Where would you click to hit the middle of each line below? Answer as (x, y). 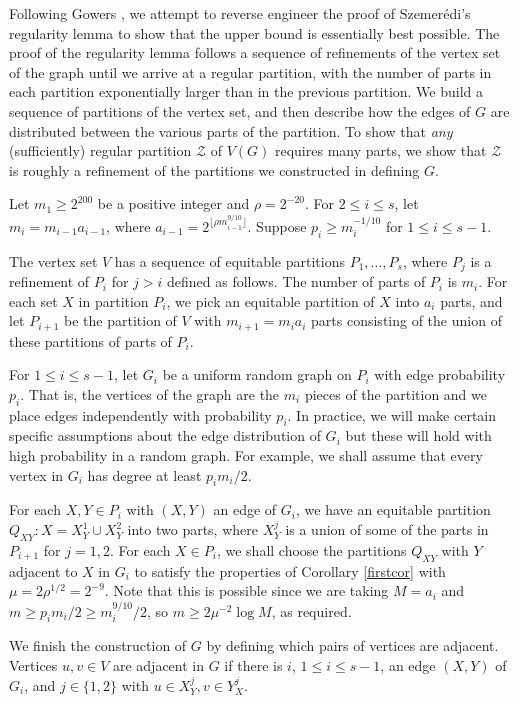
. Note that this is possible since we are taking (246, 590)
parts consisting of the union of (406, 320)
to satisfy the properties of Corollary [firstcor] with (290, 570)
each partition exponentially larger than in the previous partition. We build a (246, 91)
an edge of (245, 509)
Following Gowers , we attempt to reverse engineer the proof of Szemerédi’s (240, 13)
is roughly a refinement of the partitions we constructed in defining (214, 169)
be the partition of (120, 320)
